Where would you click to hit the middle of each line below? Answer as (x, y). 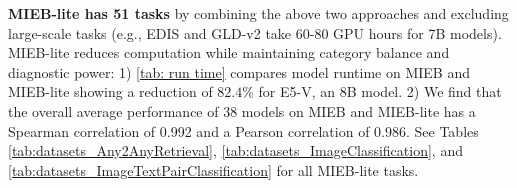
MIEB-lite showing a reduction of (110, 91)
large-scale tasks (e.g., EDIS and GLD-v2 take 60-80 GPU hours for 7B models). (255, 32)
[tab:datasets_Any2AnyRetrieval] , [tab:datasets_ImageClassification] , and (235, 150)
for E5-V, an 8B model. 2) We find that (380, 91)
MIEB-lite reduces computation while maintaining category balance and (229, 52)
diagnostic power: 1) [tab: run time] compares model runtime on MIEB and (239, 71)
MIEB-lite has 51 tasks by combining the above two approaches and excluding (258, 13)
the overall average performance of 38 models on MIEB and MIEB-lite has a (242, 110)
